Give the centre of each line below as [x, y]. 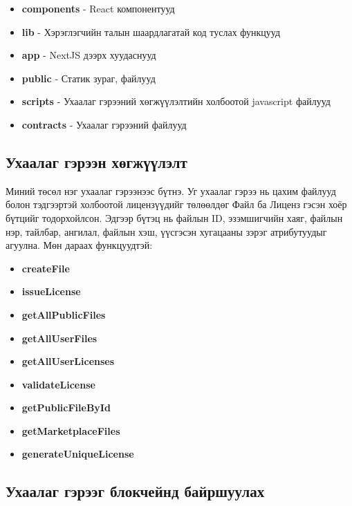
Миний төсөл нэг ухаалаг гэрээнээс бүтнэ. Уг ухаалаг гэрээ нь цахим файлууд [171, 190]
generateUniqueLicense [78, 454]
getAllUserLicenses [68, 361]
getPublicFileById [66, 407]
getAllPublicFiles [64, 314]
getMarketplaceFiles [71, 430]
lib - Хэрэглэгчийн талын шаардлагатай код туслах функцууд [151, 31]
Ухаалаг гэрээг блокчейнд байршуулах [135, 491]
